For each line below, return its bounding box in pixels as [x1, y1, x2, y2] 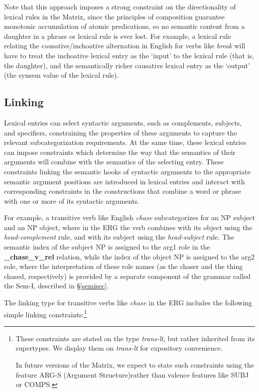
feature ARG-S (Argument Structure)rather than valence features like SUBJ [15, 369, 249, 380]
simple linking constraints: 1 [4, 307, 87, 319]
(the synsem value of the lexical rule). [4, 70, 119, 80]
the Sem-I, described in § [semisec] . [4, 280, 109, 291]
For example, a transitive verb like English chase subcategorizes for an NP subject [4, 212, 255, 223]
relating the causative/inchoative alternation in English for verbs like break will [4, 40, 246, 51]
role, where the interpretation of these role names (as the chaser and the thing [4, 261, 243, 271]
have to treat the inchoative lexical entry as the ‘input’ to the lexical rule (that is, [4, 50, 254, 60]
